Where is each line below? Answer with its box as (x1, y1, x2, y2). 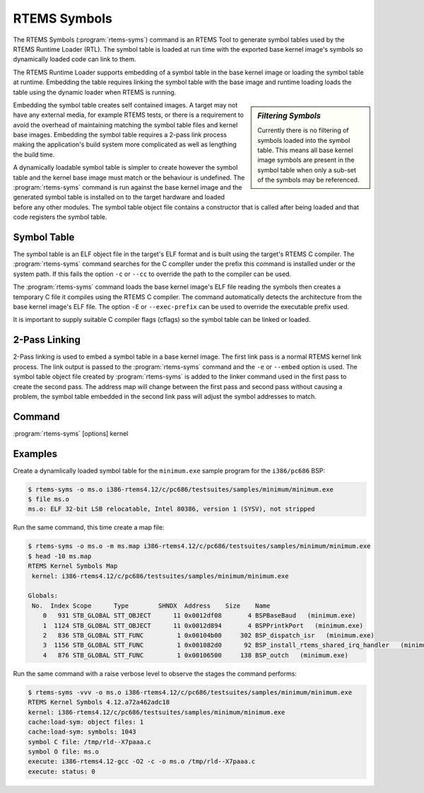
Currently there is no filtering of (257, 126, 349, 134)
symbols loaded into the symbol (257, 136, 351, 144)
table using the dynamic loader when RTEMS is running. (13, 88, 177, 96)
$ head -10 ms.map (28, 552, 92, 560)
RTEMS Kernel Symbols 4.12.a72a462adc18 (28, 698, 170, 707)
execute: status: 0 (28, 768, 95, 775)
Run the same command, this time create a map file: (13, 523, 165, 532)
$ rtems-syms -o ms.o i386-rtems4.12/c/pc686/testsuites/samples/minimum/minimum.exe (28, 485, 334, 493)
